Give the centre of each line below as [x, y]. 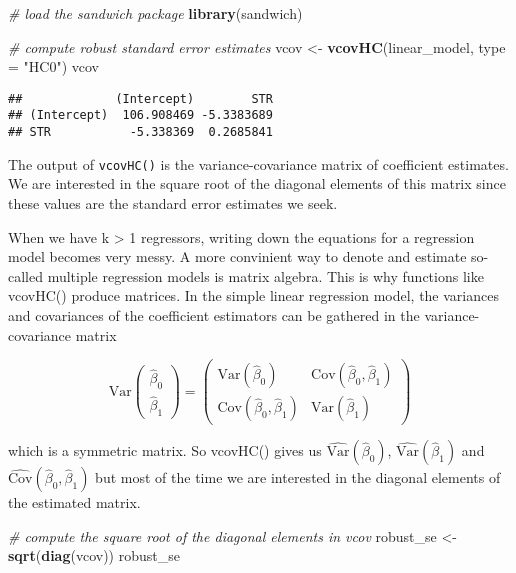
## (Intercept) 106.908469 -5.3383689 [140, 115]
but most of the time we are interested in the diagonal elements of [298, 477]
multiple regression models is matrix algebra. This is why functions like [265, 275]
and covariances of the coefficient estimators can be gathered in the [214, 314]
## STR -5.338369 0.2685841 [140, 132]
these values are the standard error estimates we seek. [173, 203]
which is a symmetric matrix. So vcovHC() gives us [165, 450]
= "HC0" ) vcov [53, 66]
